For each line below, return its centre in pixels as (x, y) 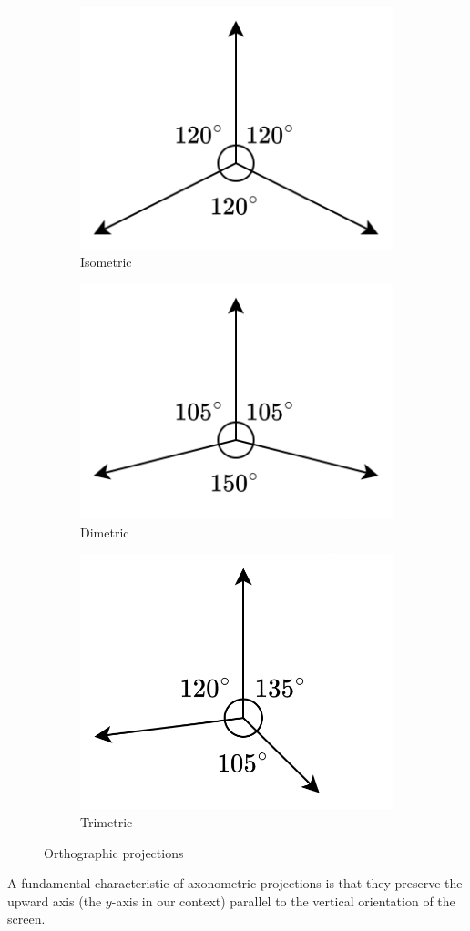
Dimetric (105, 532)
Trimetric (107, 821)
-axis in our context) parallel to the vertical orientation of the (283, 900)
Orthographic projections (114, 852)
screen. (26, 919)
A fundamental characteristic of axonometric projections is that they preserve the (235, 883)
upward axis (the (55, 900)
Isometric (106, 262)
